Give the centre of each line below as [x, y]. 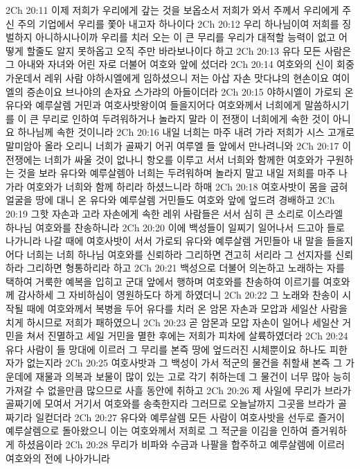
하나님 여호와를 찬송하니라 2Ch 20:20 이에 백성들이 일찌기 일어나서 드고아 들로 [175, 227]
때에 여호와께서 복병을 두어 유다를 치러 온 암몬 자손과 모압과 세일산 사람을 [187, 309]
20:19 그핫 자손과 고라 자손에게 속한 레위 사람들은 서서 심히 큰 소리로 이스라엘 [174, 213]
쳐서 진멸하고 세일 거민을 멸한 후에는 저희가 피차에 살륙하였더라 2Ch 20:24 [187, 336]
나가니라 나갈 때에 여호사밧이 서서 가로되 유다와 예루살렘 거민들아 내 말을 [164, 241]
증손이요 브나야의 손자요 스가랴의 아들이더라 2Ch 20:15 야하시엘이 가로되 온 [190, 91]
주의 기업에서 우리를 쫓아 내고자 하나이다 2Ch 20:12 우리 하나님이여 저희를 [178, 23]
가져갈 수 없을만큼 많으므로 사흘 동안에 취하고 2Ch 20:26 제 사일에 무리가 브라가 [179, 390]
